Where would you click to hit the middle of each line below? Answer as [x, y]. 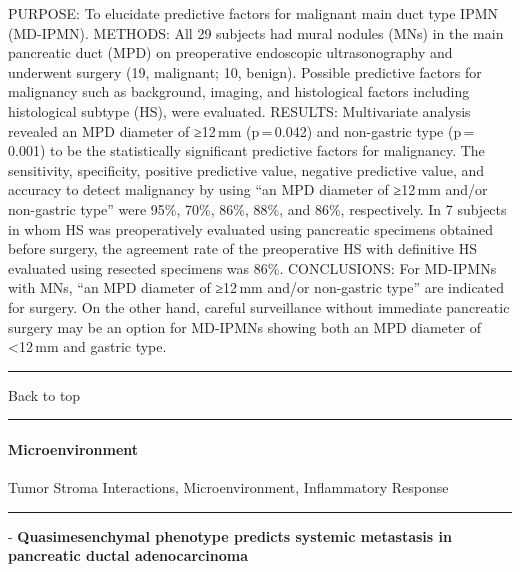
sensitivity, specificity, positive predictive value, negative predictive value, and [246, 169]
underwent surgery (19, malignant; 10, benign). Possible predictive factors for [245, 71]
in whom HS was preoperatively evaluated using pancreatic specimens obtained [250, 228]
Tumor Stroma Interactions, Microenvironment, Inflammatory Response [228, 487]
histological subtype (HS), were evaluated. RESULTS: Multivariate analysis [239, 110]
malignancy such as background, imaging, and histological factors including [239, 91]
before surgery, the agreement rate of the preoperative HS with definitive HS [242, 248]
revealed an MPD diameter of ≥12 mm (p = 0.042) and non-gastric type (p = [241, 130]
